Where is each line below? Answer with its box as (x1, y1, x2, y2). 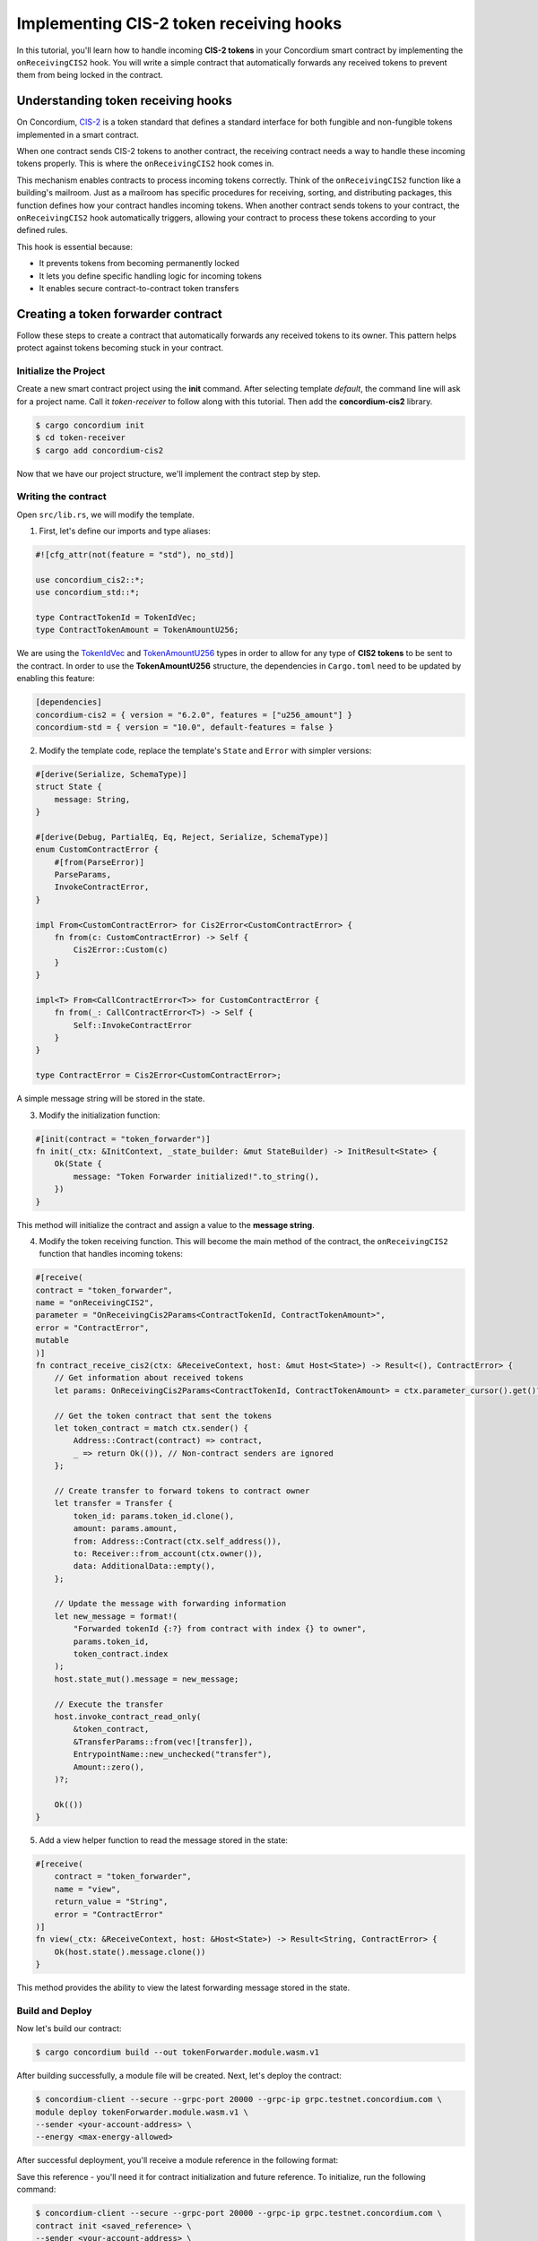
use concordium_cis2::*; (35, 575, 145, 584)
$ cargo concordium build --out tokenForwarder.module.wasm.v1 (35, 2047, 320, 2057)
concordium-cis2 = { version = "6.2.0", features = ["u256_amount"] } (35, 709, 353, 720)
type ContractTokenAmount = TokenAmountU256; (35, 625, 239, 636)
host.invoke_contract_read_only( (54, 1711, 202, 1721)
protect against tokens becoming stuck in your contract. (16, 342, 224, 353)
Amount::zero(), (73, 1761, 145, 1772)
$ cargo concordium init (35, 420, 145, 430)
